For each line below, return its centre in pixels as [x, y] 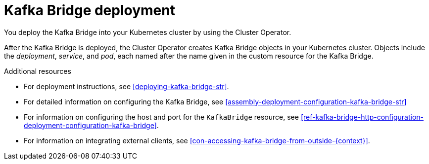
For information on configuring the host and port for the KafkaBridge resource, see [161, 117]
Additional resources [38, 71]
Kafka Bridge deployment [90, 10]
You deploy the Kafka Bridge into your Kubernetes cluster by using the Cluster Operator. [148, 32]
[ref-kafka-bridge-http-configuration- [362, 117]
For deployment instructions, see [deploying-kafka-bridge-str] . [126, 86]
